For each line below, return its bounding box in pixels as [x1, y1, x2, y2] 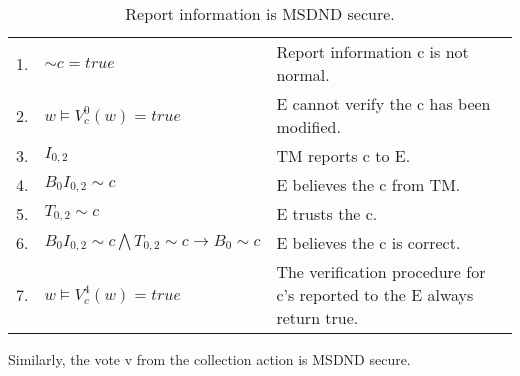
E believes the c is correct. [276, 231, 461, 254]
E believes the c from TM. [276, 173, 461, 196]
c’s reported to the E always [276, 283, 474, 306]
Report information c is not [276, 40, 469, 63]
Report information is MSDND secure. [125, 2, 395, 25]
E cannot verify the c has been [276, 92, 491, 115]
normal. [276, 63, 330, 86]
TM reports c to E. [276, 144, 411, 167]
